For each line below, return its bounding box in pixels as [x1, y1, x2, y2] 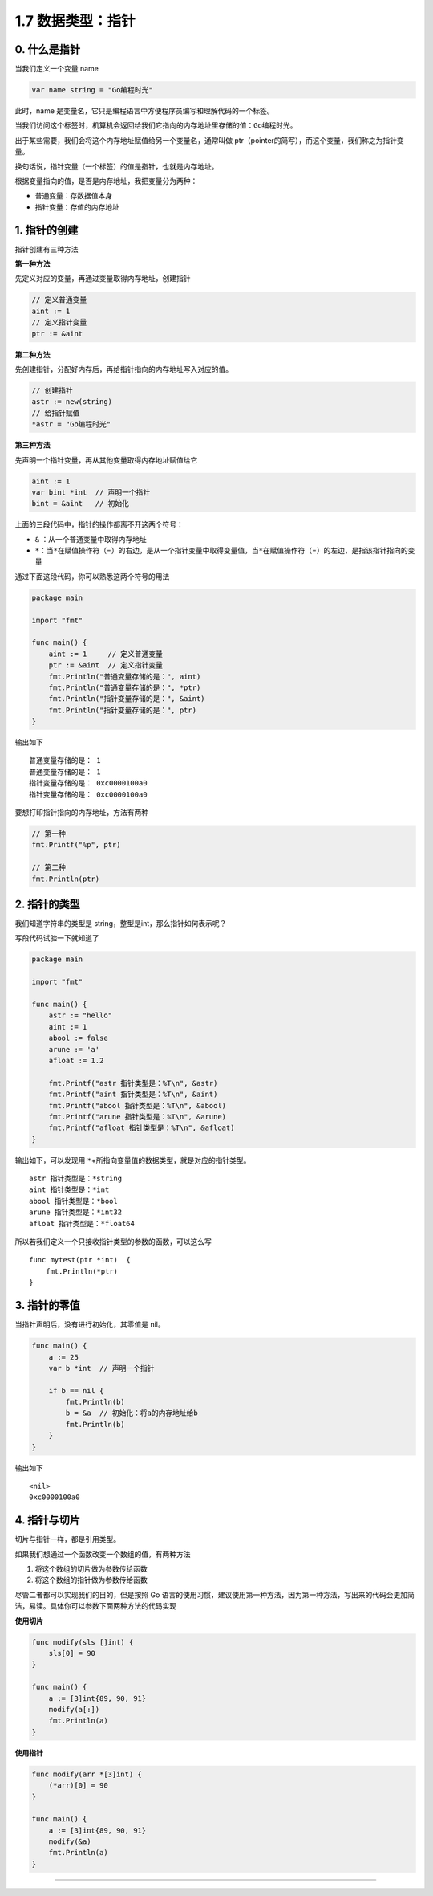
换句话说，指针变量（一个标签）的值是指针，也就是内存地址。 [14, 161, 219, 171]
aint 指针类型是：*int [29, 1185, 110, 1194]
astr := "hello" [48, 1011, 112, 1020]
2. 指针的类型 [14, 898, 80, 911]
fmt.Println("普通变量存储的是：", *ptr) [48, 683, 201, 692]
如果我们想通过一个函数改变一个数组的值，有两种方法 [14, 1549, 191, 1559]
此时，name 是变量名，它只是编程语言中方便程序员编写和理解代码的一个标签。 [14, 106, 274, 116]
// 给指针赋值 [31, 408, 80, 418]
